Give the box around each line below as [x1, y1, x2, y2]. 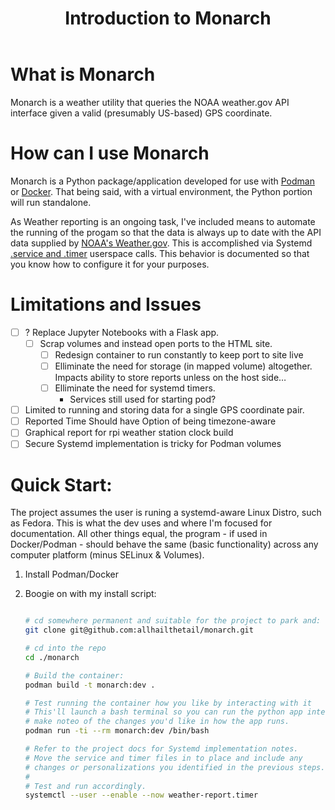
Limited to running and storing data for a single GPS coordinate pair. [24, 404, 305, 416]
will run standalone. [10, 196, 92, 208]
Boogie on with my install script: [24, 588, 157, 600]
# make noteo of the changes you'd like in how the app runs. [24, 717, 290, 727]
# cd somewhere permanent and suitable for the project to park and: [24, 616, 322, 626]
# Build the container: [24, 670, 125, 681]
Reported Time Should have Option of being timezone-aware [24, 415, 277, 427]
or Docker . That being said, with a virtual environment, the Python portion [10, 185, 313, 197]
